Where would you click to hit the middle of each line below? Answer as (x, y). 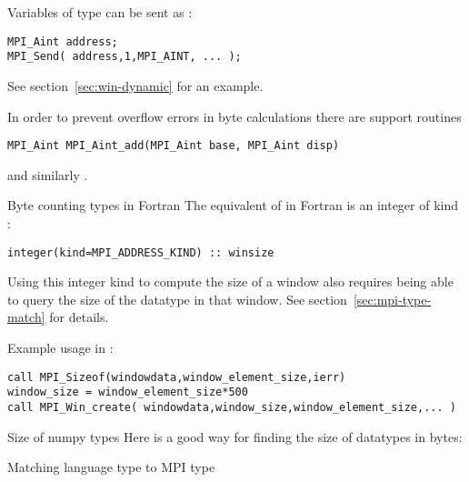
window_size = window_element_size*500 (128, 392)
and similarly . (48, 174)
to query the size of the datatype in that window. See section (177, 299)
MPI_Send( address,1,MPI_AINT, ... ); (125, 57)
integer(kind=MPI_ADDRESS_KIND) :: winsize (141, 252)
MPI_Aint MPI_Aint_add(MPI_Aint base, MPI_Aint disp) (174, 146)
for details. (79, 317)
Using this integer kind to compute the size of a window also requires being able (230, 281)
